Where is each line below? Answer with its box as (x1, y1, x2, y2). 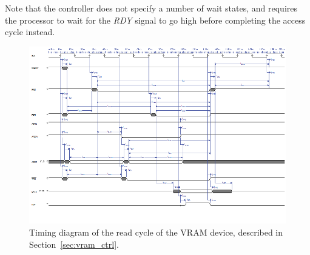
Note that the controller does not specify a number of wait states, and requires (5, 2, 298, 14)
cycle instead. (5, 25, 55, 38)
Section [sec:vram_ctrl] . (29, 237, 119, 250)
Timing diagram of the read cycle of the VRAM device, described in (29, 225, 283, 238)
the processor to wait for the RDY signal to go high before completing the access (5, 13, 306, 26)
